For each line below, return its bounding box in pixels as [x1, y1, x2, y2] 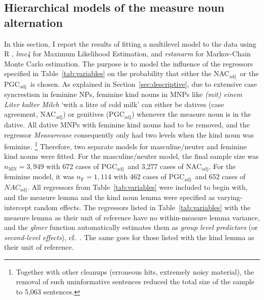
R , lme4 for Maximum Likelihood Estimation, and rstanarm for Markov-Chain [4, 48, 251, 59]
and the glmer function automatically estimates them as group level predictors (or [4, 222, 258, 232]
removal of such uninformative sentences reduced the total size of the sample [16, 276, 254, 287]
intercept [4, 202, 32, 212]
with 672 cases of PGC [46, 160, 117, 171]
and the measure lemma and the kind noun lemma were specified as [4, 192, 215, 203]
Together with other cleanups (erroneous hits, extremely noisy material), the [16, 266, 254, 277]
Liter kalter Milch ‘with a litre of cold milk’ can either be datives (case [4, 98, 224, 109]
